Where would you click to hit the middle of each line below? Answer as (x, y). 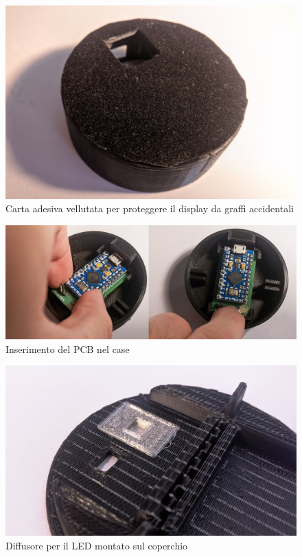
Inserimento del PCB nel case (68, 349)
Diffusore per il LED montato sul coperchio (97, 545)
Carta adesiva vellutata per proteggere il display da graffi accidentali (150, 208)
